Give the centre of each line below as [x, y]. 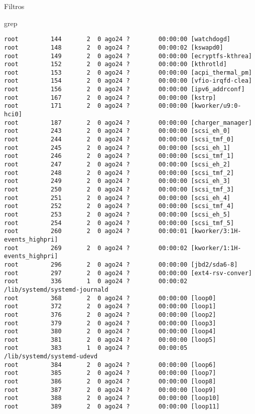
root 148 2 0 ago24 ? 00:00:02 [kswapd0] [114, 47]
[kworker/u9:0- [216, 106]
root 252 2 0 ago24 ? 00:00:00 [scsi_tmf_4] [119, 206]
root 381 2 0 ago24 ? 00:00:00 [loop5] [110, 340]
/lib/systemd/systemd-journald [56, 289]
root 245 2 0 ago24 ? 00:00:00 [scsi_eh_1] [117, 148]
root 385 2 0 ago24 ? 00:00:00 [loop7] [110, 373]
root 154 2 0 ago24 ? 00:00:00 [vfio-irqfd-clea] [128, 81]
